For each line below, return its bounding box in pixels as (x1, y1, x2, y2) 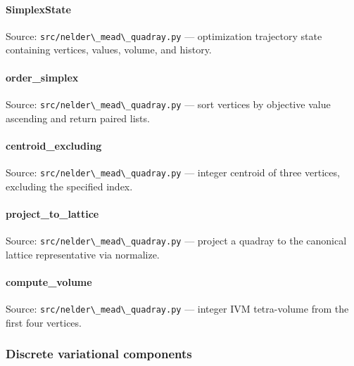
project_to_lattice (6, 206, 99, 221)
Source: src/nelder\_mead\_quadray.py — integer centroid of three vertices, (6, 164, 340, 179)
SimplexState (6, 1, 71, 16)
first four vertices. (6, 315, 82, 329)
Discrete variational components (6, 345, 192, 362)
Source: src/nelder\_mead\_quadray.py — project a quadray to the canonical (6, 233, 347, 247)
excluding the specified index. (6, 178, 133, 193)
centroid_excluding (6, 138, 102, 152)
